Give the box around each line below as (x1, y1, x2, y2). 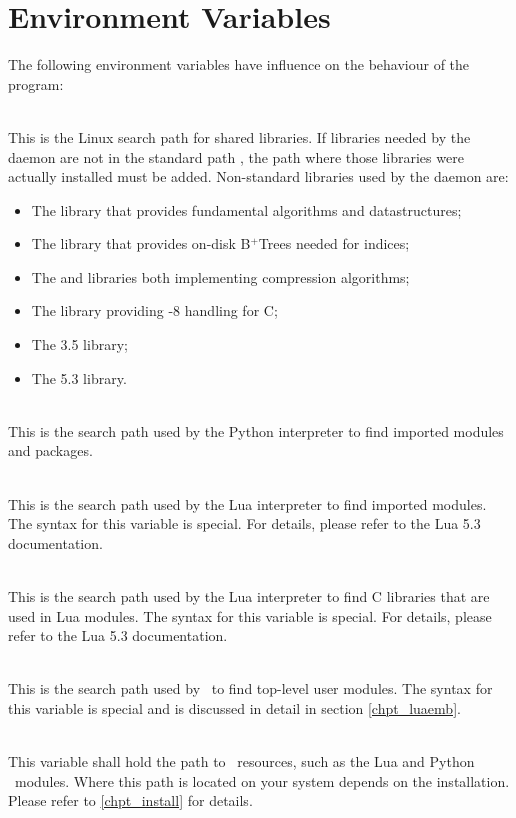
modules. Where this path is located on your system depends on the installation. (14, 770, 510, 791)
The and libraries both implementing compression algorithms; (31, 266, 410, 287)
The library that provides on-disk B (31, 233, 251, 254)
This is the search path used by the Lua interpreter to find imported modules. (8, 493, 487, 514)
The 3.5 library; (31, 334, 128, 355)
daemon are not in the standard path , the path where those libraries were (8, 146, 464, 167)
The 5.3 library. (31, 367, 127, 388)
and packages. (8, 440, 93, 461)
